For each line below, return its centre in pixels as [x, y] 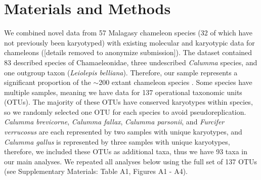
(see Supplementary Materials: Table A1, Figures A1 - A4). [96, 171]
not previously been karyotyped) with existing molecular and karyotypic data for [129, 42]
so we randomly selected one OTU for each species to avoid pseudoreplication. [125, 111]
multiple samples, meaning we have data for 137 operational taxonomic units [123, 92]
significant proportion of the [48, 82]
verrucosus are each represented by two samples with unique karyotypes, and [123, 132]
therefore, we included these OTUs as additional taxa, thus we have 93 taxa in [126, 151]
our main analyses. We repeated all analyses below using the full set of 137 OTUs [130, 161]
